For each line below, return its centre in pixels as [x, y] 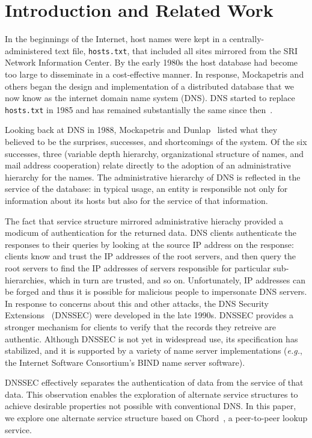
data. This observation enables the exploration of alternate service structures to [151, 394]
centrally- [247, 39]
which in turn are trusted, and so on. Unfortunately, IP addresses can [177, 279]
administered [29, 50]
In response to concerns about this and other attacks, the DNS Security [137, 303]
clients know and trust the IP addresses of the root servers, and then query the [150, 256]
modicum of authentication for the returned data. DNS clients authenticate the [151, 233]
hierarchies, [26, 279]
